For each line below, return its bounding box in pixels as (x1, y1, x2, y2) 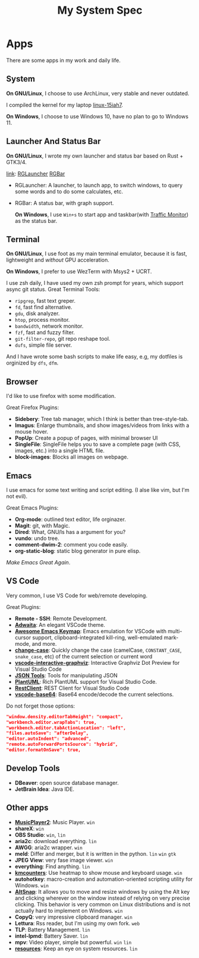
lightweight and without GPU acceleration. (6, 256, 110, 263)
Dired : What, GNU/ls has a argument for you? (14, 529, 126, 535)
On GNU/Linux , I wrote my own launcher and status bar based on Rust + (6, 152, 184, 159)
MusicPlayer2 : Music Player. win (14, 818, 95, 825)
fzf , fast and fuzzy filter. (14, 329, 75, 336)
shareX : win (14, 825, 45, 832)
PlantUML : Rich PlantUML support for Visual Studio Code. (14, 678, 157, 685)
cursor (14, 634, 31, 641)
